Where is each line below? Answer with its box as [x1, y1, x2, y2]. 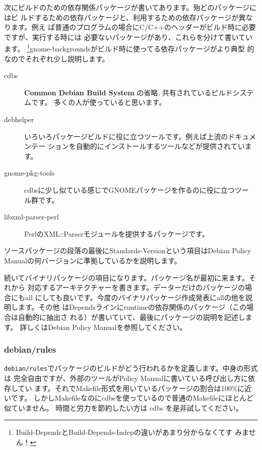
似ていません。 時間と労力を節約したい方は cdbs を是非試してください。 [4, 402, 243, 413]
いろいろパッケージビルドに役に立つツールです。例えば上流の [24, 131, 228, 141]
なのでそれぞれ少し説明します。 [4, 53, 109, 64]
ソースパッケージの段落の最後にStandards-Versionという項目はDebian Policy [4, 245, 251, 256]
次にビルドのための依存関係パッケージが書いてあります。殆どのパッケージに [4, 2, 257, 12]
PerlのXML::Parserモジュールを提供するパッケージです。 [24, 228, 209, 239]
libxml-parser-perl [4, 211, 59, 222]
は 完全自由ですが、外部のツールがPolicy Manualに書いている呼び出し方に [4, 372, 248, 383]
